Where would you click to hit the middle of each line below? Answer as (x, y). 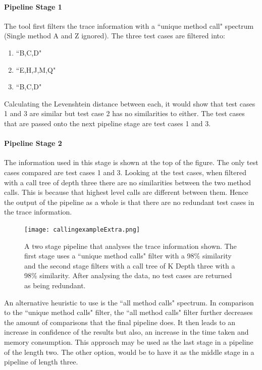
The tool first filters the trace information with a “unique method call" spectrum (129, 25)
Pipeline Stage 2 (33, 143)
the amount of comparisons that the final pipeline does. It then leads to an (120, 322)
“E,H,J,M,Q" (36, 69)
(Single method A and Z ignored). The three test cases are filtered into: (115, 36)
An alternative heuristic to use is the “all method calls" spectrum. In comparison (129, 302)
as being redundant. (55, 285)
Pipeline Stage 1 (33, 6)
